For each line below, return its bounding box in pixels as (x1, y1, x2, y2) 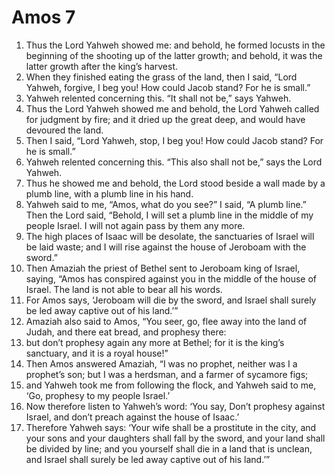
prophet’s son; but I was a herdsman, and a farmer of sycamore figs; (25, 368, 309, 380)
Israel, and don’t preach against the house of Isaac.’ (25, 411, 240, 423)
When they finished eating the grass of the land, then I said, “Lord (25, 71, 298, 83)
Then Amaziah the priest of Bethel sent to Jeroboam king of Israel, (25, 262, 301, 274)
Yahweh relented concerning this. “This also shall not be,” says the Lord (25, 156, 323, 168)
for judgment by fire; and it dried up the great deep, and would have (25, 113, 306, 125)
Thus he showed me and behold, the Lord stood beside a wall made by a (25, 177, 326, 189)
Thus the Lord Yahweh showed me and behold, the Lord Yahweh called (25, 102, 320, 115)
